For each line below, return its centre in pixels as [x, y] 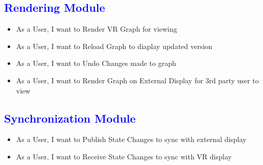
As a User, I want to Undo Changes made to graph [96, 63]
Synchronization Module [70, 118]
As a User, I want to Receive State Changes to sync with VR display [124, 156]
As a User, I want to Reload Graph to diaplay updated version [114, 46]
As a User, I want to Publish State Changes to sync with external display [131, 139]
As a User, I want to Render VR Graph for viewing [97, 29]
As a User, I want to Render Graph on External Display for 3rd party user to [137, 80]
